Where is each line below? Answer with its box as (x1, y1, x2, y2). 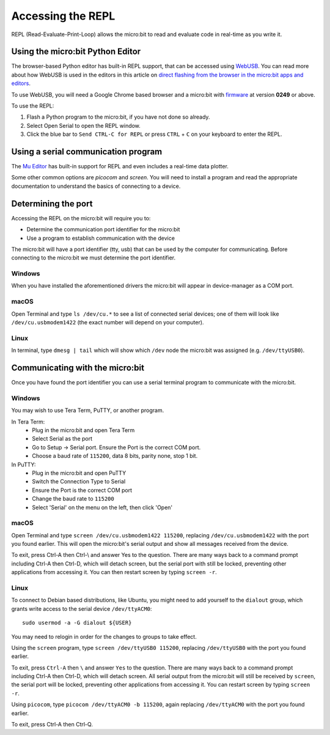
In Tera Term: (11, 418, 45, 425)
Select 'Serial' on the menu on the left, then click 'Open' (32, 504, 173, 511)
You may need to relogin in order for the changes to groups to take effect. (11, 633, 197, 640)
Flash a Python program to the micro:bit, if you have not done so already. (26, 113, 210, 121)
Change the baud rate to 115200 (32, 495, 114, 502)
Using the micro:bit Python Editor (11, 47, 141, 57)
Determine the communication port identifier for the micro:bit (26, 226, 180, 233)
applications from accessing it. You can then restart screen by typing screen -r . (11, 569, 217, 576)
